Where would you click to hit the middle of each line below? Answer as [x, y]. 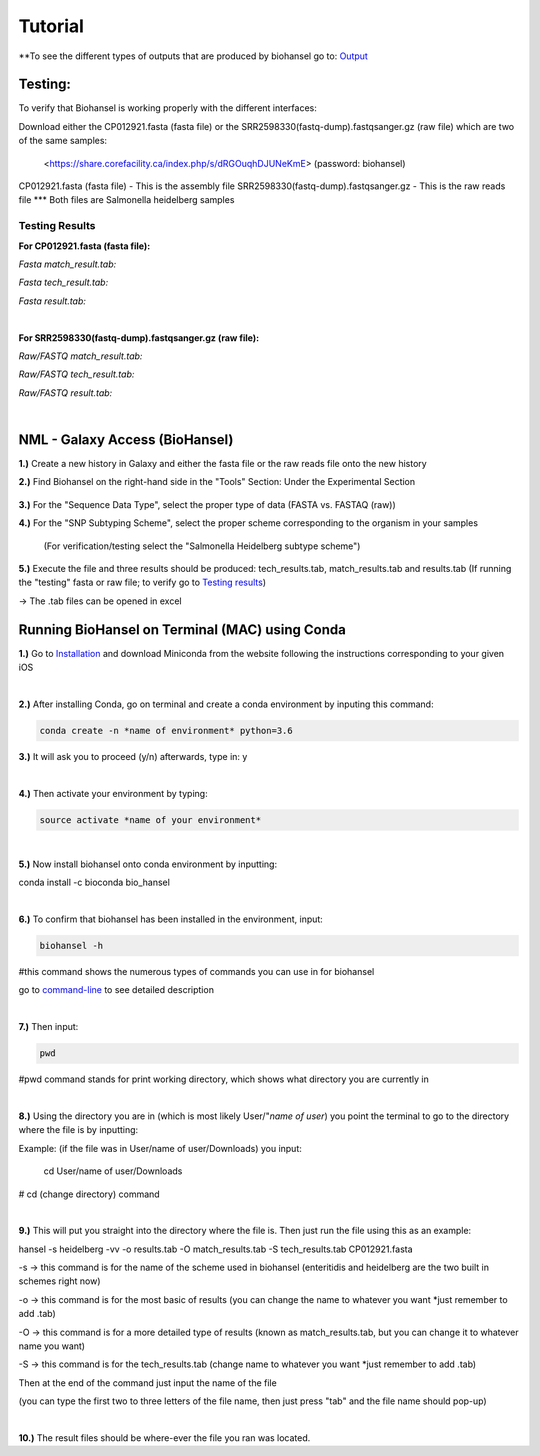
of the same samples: [63, 141]
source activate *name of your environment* [150, 819]
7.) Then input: [48, 1027]
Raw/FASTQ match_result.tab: [80, 356]
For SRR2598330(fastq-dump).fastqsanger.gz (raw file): [139, 337]
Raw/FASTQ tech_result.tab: [76, 374]
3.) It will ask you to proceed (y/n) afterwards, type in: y [133, 756]
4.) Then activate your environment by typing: [113, 793]
